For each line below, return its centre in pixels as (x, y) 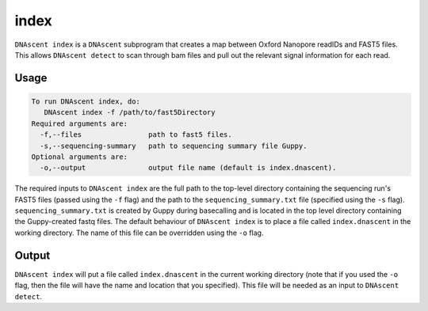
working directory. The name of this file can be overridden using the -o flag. (139, 233)
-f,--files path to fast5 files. (136, 135)
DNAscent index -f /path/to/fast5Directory (130, 112)
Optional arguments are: (80, 157)
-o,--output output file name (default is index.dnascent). (188, 168)
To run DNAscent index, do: (86, 101)
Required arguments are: (80, 123)
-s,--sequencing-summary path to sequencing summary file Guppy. (174, 146)
